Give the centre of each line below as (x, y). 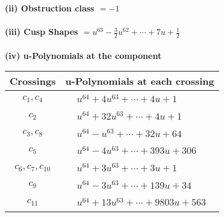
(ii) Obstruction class (50, 8)
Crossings (33, 81)
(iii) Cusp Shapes (42, 32)
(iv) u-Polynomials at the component (83, 55)
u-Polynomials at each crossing (140, 81)
